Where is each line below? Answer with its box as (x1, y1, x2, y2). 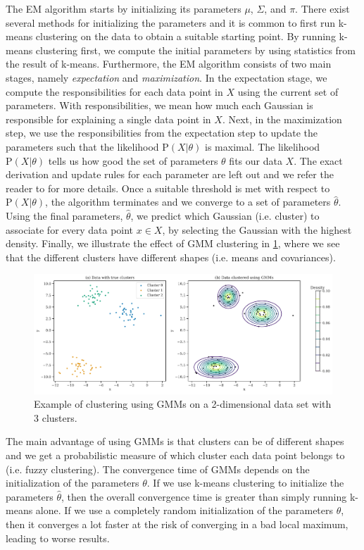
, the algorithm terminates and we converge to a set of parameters (45, 194, 331, 209)
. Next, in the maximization (222, 111, 342, 126)
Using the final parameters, (6, 208, 123, 223)
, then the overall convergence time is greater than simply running (61, 489, 347, 504)
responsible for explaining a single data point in (6, 111, 211, 126)
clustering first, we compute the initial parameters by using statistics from (35, 42, 356, 57)
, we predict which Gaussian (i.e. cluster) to (130, 208, 320, 223)
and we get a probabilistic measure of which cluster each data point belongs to (6, 448, 345, 462)
